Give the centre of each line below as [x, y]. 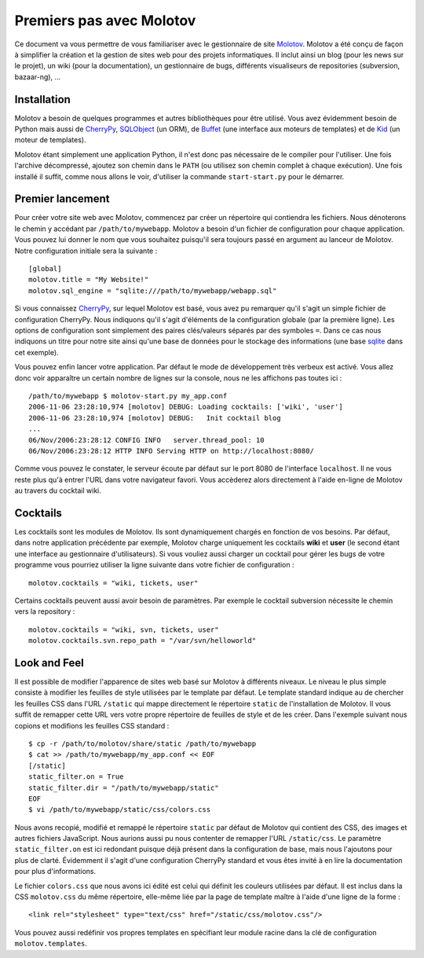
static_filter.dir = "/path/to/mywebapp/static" [124, 787]
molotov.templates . [51, 944]
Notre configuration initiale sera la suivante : [86, 251]
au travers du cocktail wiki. [58, 490]
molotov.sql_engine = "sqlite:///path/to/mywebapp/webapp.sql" [153, 290]
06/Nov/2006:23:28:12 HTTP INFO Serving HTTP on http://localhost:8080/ [171, 451]
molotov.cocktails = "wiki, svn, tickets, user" [124, 629]
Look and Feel [49, 663]
